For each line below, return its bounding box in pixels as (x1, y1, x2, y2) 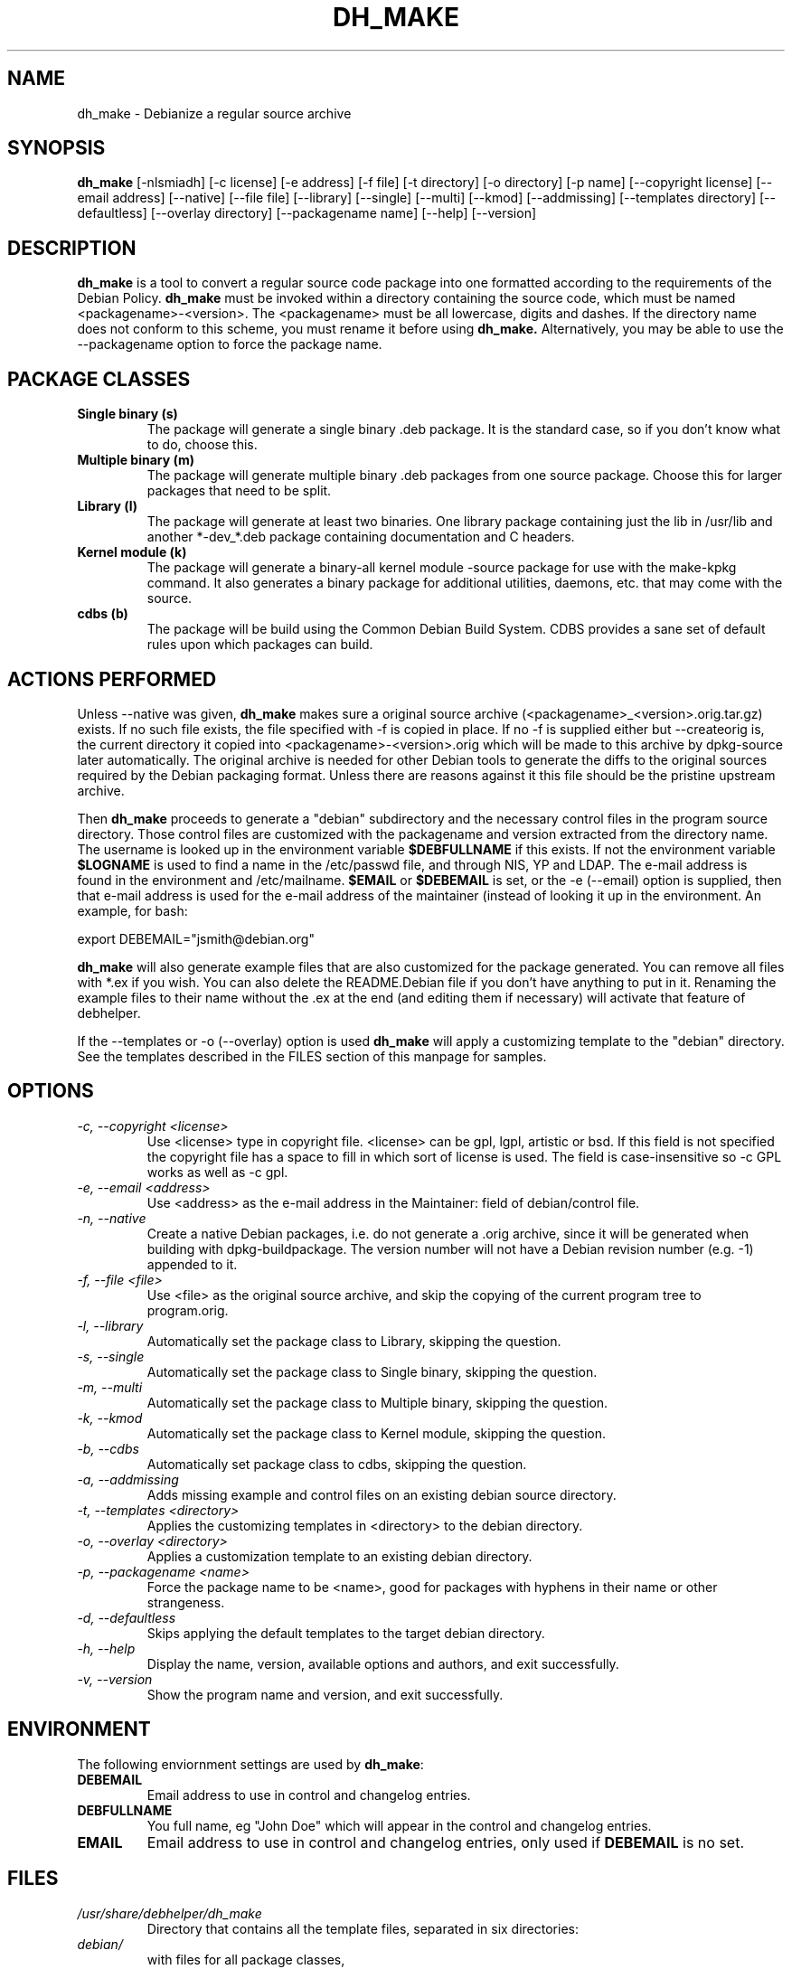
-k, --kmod (77, 1409, 143, 1426)
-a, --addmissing (77, 1471, 179, 1487)
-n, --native (77, 1210, 146, 1226)
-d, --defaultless (77, 1609, 176, 1625)
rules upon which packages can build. (146, 636, 373, 653)
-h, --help (77, 1640, 136, 1656)
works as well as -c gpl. (146, 1163, 288, 1180)
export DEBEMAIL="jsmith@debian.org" (77, 930, 315, 947)
